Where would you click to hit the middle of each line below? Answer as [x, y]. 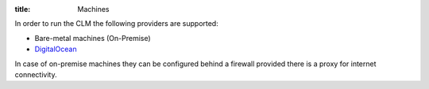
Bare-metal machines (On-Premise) [93, 38]
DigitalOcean [56, 49]
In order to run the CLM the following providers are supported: [116, 24]
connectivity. [36, 74]
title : [23, 9]
